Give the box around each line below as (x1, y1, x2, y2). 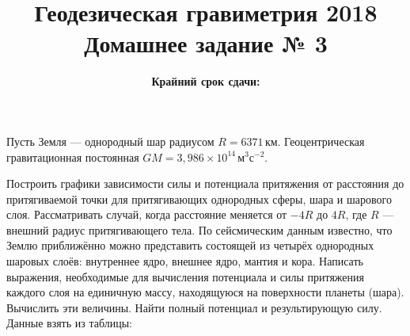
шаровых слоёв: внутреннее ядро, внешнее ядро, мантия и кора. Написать (6, 253, 363, 269)
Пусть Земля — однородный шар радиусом (6, 132, 214, 149)
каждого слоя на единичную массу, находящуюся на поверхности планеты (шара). (6, 284, 404, 300)
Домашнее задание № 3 (84, 27, 328, 59)
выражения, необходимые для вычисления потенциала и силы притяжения (6, 268, 365, 284)
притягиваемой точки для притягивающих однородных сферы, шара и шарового (6, 190, 392, 207)
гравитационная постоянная (6, 148, 139, 165)
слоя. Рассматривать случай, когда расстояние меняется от (6, 206, 287, 223)
